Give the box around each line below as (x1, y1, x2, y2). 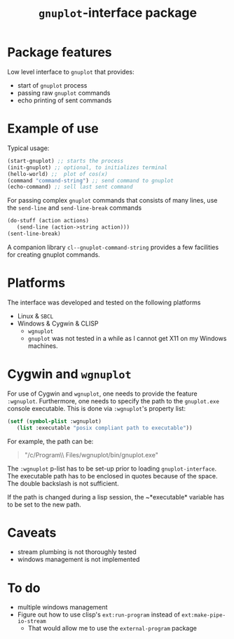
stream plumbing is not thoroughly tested (17, 548, 137, 556)
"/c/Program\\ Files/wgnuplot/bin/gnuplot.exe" (24, 450, 159, 459)
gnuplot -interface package (38, 5, 198, 21)
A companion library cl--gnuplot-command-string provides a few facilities (7, 243, 219, 251)
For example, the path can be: (7, 437, 94, 445)
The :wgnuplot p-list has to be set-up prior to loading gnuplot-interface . (7, 464, 217, 473)
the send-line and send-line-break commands (7, 203, 142, 212)
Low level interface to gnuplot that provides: (7, 67, 135, 76)
